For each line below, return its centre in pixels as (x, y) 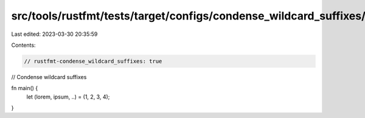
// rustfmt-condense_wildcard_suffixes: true (93, 61)
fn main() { (25, 88)
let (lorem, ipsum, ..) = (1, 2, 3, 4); (68, 97)
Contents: (23, 45)
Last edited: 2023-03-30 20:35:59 (54, 34)
